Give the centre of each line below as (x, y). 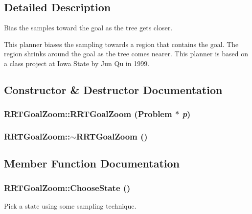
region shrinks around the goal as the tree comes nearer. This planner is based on (126, 54)
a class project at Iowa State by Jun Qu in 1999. (77, 63)
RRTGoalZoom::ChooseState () (67, 187)
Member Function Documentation (92, 163)
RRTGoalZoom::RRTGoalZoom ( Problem (88, 114)
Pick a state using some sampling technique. (70, 206)
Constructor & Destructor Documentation (113, 89)
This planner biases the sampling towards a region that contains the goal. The (121, 44)
